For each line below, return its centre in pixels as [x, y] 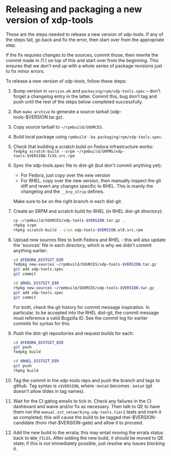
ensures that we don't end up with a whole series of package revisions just [84, 66]
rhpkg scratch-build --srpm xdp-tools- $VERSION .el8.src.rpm [78, 230]
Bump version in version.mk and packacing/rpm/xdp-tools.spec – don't [87, 91]
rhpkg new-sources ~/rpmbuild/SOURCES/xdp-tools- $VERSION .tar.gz [83, 288]
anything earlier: [30, 250]
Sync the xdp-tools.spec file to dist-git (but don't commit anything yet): [88, 165]
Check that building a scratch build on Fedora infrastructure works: [83, 147]
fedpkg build [27, 352]
